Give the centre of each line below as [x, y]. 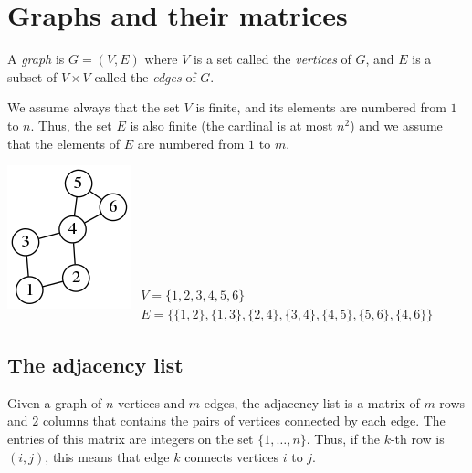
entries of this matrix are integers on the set [131, 439]
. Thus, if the [343, 439]
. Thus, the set [71, 125]
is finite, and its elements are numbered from [321, 107]
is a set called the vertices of [272, 59]
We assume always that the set [94, 107]
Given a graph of [55, 402]
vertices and [151, 402]
